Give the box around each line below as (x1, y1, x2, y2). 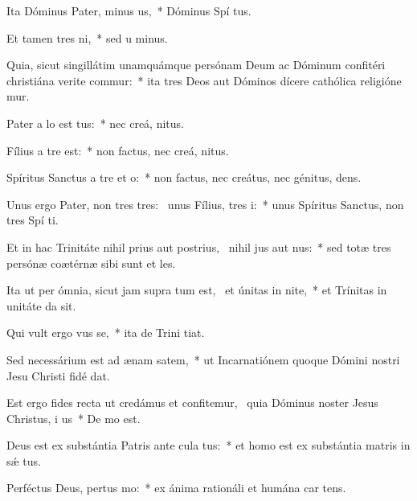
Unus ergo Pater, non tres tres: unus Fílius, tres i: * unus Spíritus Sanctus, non (6, 195, 404, 212)
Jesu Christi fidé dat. (6, 367, 110, 384)
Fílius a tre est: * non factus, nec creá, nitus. (6, 142, 229, 158)
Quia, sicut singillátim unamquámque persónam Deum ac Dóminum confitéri (6, 56, 386, 73)
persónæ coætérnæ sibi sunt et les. (6, 254, 176, 271)
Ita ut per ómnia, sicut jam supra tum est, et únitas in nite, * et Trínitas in (6, 281, 387, 298)
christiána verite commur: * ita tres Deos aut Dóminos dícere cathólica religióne (6, 72, 402, 88)
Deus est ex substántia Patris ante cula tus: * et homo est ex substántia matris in (6, 437, 411, 454)
